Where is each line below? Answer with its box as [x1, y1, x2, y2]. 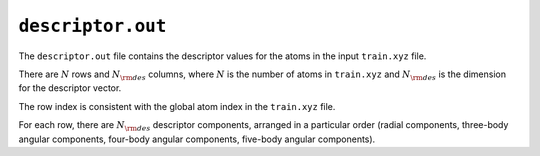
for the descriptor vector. [18, 82, 122, 94]
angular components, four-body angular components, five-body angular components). [18, 133, 376, 145]
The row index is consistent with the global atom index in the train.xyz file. [18, 100, 336, 112]
